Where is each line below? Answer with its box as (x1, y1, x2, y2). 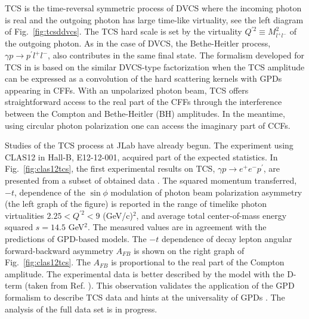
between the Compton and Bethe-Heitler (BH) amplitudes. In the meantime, (5, 107, 285, 120)
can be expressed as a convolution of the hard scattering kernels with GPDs (5, 72, 282, 85)
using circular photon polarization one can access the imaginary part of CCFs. (5, 119, 291, 131)
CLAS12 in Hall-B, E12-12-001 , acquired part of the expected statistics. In (5, 150, 278, 163)
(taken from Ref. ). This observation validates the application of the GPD (24, 279, 295, 292)
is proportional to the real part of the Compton (111, 256, 285, 268)
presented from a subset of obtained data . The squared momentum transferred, (5, 174, 297, 187)
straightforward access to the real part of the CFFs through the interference (5, 95, 282, 108)
